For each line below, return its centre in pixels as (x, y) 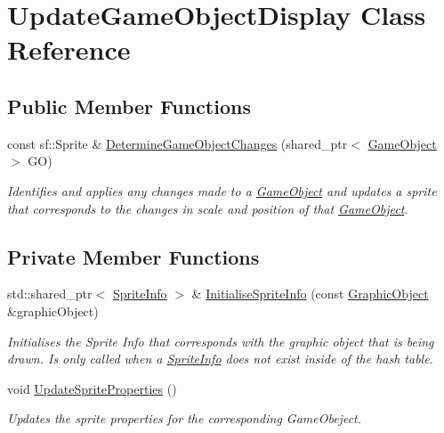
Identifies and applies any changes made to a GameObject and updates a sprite (222, 190)
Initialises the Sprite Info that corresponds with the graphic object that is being (221, 341)
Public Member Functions (129, 106)
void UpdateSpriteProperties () (92, 388)
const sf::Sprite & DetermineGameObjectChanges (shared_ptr (178, 143)
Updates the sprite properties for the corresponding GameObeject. (185, 418)
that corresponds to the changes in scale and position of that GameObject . (208, 208)
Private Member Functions (133, 256)
